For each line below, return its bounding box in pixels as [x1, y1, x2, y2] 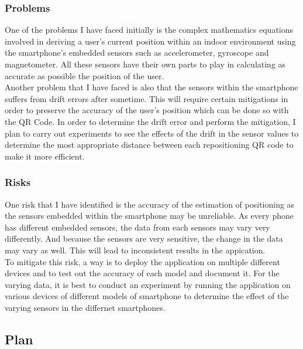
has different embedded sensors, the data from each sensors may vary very [5, 221, 270, 233]
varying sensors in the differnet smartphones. [5, 301, 166, 313]
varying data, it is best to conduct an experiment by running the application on [5, 278, 291, 290]
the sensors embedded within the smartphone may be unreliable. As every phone [5, 209, 294, 222]
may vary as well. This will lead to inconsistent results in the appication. [5, 243, 266, 256]
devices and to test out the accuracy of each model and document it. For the [5, 267, 280, 279]
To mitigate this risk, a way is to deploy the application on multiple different [5, 255, 280, 267]
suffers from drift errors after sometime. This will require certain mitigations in [5, 92, 288, 104]
